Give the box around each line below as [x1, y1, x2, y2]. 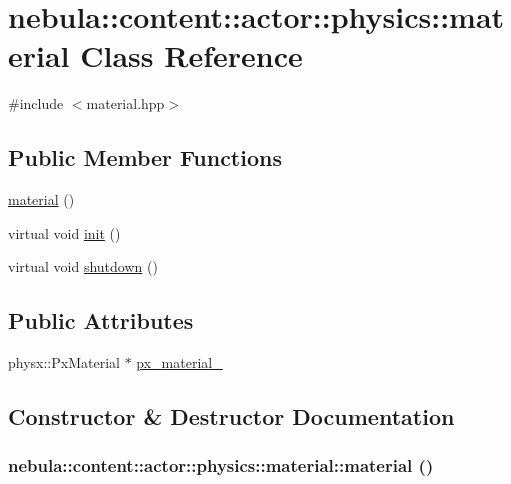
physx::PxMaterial [8, 352, 120, 373]
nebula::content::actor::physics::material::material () [8, 453, 434, 478]
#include [8, 93, 64, 114]
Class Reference [80, 35, 303, 76]
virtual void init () [8, 222, 121, 243]
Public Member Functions [8, 142, 282, 173]
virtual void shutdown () [8, 256, 158, 277]
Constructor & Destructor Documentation [8, 401, 455, 432]
